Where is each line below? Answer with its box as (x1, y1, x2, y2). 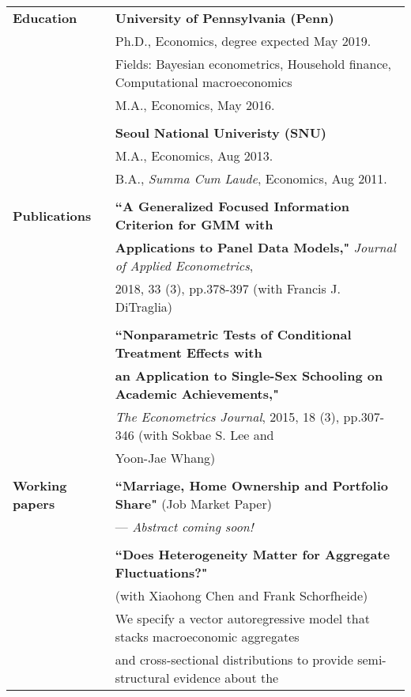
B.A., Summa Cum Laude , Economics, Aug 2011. (115, 169, 387, 188)
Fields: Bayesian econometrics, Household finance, (115, 55, 392, 73)
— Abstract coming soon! (115, 517, 254, 536)
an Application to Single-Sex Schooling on (115, 366, 383, 384)
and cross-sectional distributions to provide (115, 650, 353, 669)
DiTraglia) (115, 297, 173, 316)
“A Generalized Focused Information (115, 197, 349, 215)
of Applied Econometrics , (115, 256, 254, 275)
